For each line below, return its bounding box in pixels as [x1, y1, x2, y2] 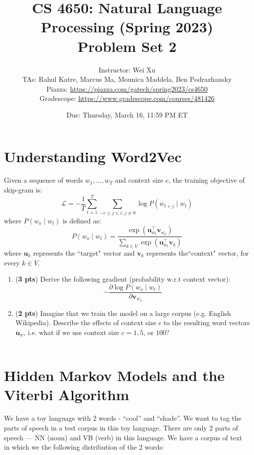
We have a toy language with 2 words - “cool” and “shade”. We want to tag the [4, 413, 242, 423]
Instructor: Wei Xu [98, 64, 156, 74]
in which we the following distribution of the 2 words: [4, 442, 164, 452]
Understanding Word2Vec [4, 146, 182, 167]
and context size [115, 175, 164, 185]
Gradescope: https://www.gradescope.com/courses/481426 [40, 93, 214, 103]
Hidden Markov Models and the [4, 365, 225, 385]
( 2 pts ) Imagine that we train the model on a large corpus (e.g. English [15, 308, 231, 318]
